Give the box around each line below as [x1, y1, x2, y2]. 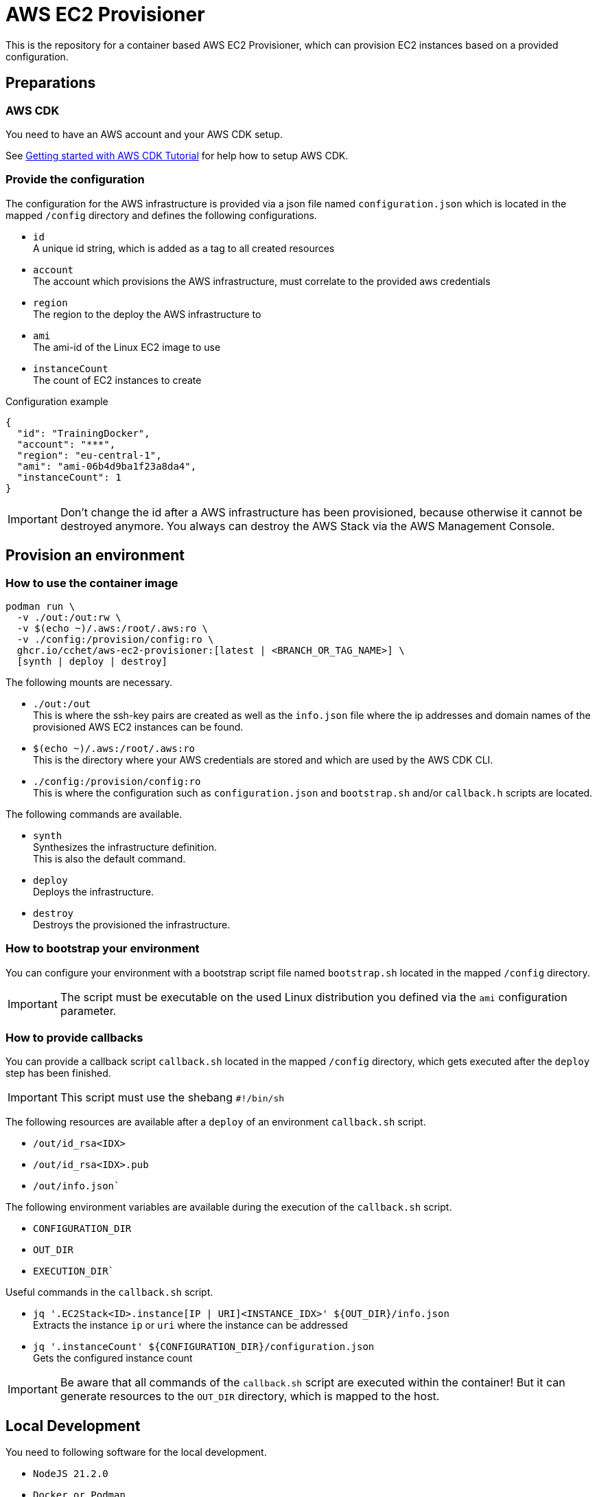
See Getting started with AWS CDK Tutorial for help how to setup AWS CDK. [5, 149, 349, 161]
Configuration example [5, 395, 108, 407]
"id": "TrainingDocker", [16, 427, 150, 439]
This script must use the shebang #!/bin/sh [60, 1090, 285, 1105]
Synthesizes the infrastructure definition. [33, 841, 218, 853]
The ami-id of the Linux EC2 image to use [33, 341, 221, 353]
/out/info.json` [33, 1180, 120, 1192]
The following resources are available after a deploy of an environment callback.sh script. [5, 1116, 426, 1128]
